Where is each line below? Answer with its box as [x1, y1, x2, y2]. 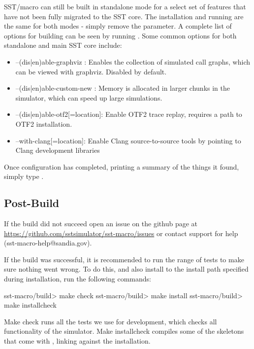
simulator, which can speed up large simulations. [15, 92, 162, 103]
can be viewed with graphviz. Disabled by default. [15, 66, 167, 76]
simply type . [4, 171, 44, 181]
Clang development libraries [15, 145, 100, 155]
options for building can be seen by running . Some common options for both [4, 30, 237, 40]
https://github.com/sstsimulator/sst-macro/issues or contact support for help [4, 228, 238, 238]
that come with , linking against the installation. [4, 336, 151, 346]
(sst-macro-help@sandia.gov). [4, 238, 92, 248]
